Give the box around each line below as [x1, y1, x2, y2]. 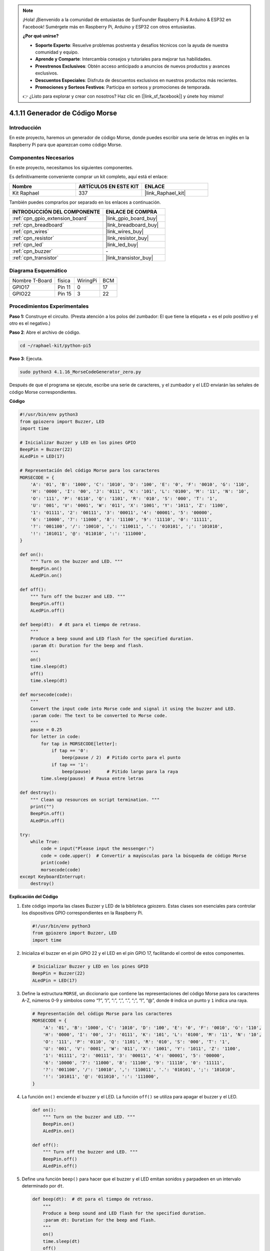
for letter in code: [30, 734, 81, 740]
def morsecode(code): [19, 692, 73, 698]
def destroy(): [19, 790, 57, 796]
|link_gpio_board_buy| [105, 215, 157, 222]
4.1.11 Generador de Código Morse [9, 109, 117, 118]
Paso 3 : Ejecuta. [9, 356, 43, 362]
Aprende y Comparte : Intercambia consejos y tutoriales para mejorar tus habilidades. [35, 56, 212, 62]
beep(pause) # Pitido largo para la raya [61, 769, 178, 775]
